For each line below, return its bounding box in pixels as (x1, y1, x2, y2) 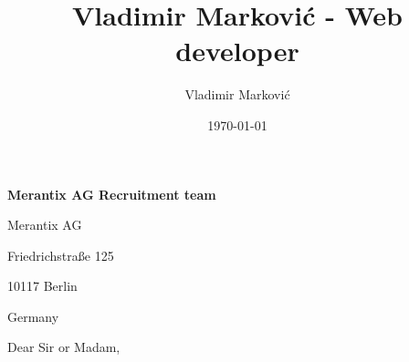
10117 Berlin (7, 276, 78, 295)
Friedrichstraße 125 (7, 245, 114, 264)
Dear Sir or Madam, (7, 337, 121, 357)
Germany (7, 306, 59, 326)
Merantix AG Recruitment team (7, 184, 216, 203)
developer (175, 32, 299, 69)
